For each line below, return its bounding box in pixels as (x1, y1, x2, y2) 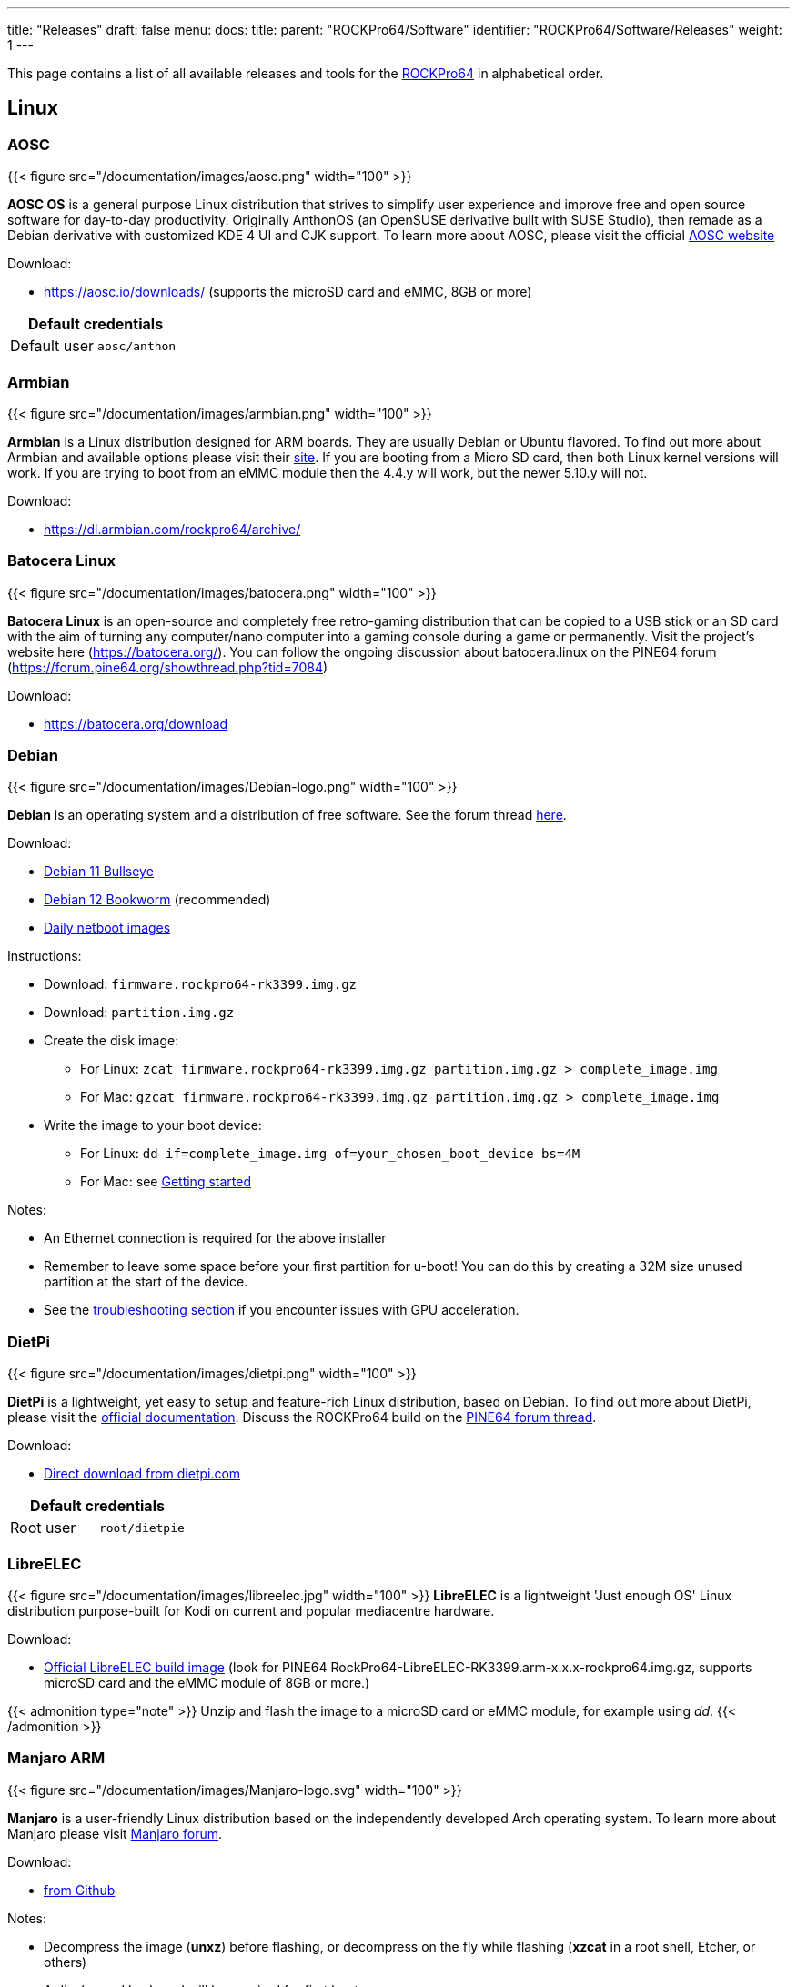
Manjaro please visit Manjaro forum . (7, 1825, 223, 1841)
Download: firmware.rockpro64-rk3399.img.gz (44, 976, 358, 993)
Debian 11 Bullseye (44, 863, 154, 880)
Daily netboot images (44, 920, 171, 936)
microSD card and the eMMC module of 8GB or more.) (44, 1674, 370, 1690)
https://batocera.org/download (44, 715, 228, 731)
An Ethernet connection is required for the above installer (44, 1230, 387, 1246)
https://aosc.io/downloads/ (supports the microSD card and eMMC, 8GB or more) (44, 284, 532, 300)
